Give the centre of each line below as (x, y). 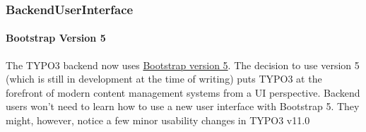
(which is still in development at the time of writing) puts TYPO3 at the (164, 79)
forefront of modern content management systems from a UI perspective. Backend (183, 92)
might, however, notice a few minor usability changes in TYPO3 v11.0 (158, 120)
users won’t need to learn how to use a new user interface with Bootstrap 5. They (183, 106)
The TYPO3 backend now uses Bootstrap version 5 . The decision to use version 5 (183, 65)
